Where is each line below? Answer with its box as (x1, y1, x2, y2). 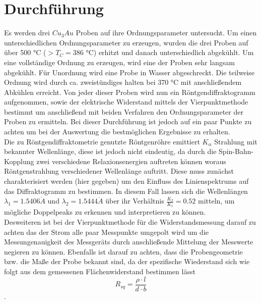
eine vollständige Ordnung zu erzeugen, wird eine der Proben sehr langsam (4, 57, 235, 67)
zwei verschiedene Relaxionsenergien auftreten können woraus (36, 156, 226, 166)
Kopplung (4, 156, 34, 166)
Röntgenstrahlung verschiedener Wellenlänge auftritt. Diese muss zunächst (4, 166, 234, 176)
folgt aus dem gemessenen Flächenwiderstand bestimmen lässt (4, 266, 195, 277)
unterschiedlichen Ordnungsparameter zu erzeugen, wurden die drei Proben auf (4, 37, 248, 47)
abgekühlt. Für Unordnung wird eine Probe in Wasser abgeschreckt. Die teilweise (4, 67, 255, 77)
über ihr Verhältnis (105, 195, 164, 206)
